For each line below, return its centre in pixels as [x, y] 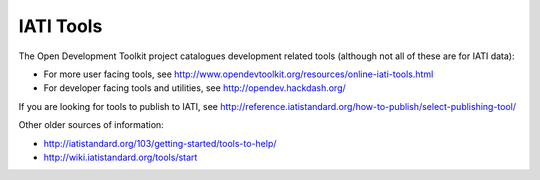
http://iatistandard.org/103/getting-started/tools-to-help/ [160, 143]
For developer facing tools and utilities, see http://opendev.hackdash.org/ [195, 88]
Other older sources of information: [91, 125]
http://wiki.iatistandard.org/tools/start [120, 157]
